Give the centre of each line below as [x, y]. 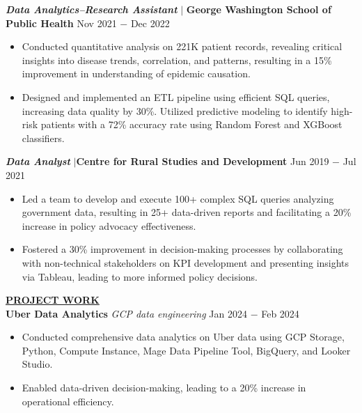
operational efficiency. [68, 401]
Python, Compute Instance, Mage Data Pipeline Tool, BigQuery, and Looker [186, 350]
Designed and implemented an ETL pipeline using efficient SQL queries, [176, 96]
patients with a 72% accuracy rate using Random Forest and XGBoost [191, 124]
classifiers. [43, 138]
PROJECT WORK [53, 300]
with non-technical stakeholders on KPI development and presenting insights [186, 262]
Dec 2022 [150, 23]
